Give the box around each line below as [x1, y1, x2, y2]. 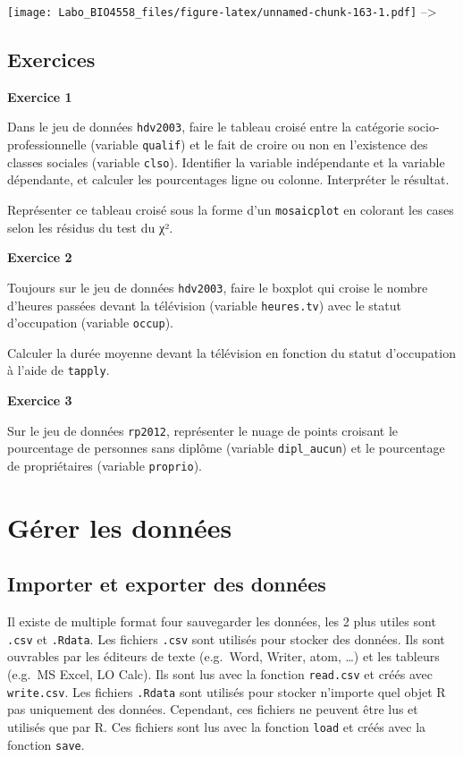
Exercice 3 [7, 391, 72, 410]
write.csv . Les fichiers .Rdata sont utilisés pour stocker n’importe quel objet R [7, 682, 446, 701]
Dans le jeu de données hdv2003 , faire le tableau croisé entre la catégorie [7, 117, 405, 136]
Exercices [7, 46, 96, 73]
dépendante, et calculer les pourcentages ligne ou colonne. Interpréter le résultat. [7, 170, 450, 189]
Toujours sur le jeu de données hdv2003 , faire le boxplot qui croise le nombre [7, 277, 428, 296]
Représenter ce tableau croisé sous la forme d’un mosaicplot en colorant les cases [7, 200, 454, 219]
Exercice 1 [7, 87, 72, 106]
